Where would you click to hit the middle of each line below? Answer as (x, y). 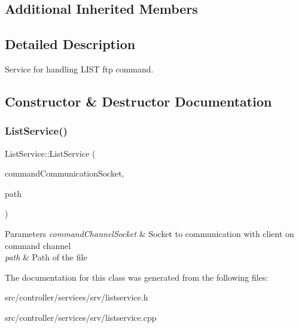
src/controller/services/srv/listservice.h (77, 297)
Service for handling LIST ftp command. (79, 69)
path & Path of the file (46, 257)
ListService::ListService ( (50, 153)
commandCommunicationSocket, (65, 173)
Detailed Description (70, 44)
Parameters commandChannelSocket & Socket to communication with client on (149, 233)
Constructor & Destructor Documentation (138, 101)
